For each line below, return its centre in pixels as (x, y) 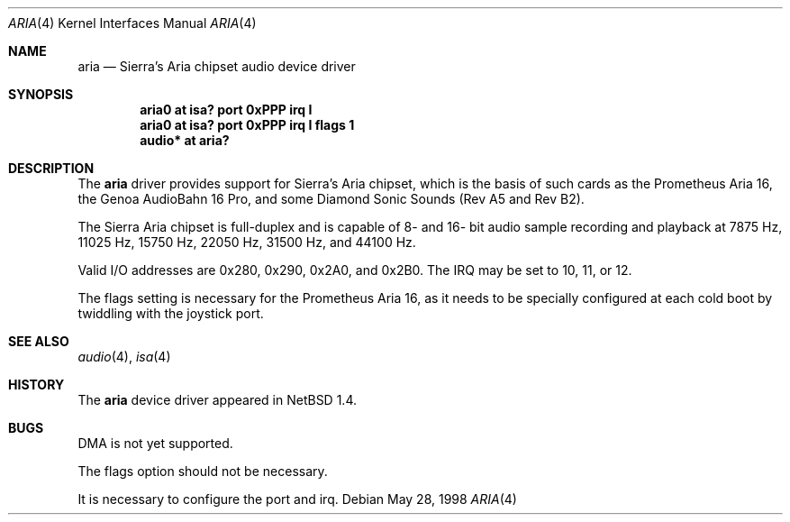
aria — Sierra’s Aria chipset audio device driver (217, 66)
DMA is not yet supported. (155, 443)
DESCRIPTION (51, 168)
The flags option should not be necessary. (203, 471)
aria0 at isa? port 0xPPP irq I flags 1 (247, 125)
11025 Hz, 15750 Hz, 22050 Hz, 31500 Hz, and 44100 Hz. (247, 242)
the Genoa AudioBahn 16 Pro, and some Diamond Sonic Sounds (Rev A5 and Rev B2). (331, 199)
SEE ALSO (39, 341)
